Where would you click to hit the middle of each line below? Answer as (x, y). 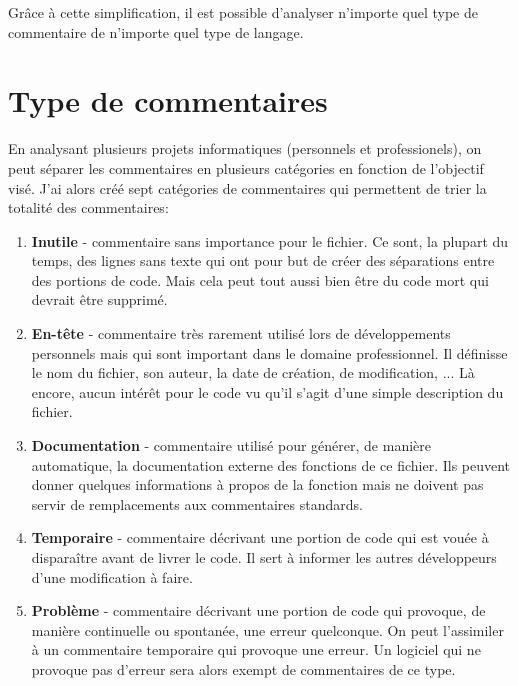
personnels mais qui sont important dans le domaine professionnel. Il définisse (269, 352)
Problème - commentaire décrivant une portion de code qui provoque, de (258, 610)
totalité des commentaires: (88, 207)
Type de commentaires (168, 100)
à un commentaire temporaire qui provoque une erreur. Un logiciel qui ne (256, 649)
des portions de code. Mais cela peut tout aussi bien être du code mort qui (260, 279)
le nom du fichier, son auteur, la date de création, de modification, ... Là (253, 372)
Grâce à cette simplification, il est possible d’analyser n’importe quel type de (243, 12)
